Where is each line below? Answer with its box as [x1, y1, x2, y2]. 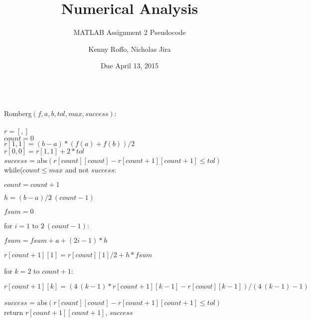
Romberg [4, 108, 32, 118]
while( [4, 164, 23, 175]
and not [65, 164, 89, 175]
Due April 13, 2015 [100, 60, 159, 71]
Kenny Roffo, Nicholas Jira [88, 43, 171, 54]
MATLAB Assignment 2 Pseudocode [73, 27, 186, 37]
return [4, 307, 23, 317]
